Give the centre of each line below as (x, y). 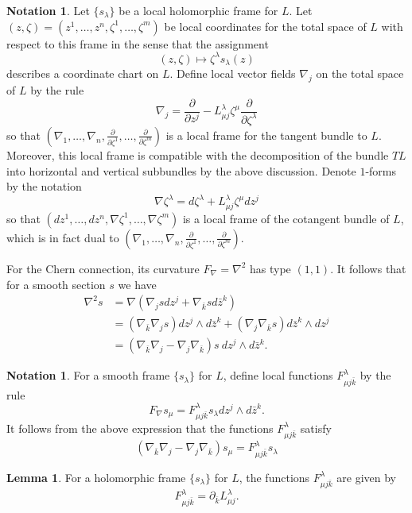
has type (270, 268)
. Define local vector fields (233, 73)
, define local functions (278, 375)
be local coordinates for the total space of (265, 26)
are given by (366, 477)
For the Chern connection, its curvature (103, 268)
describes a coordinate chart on (83, 73)
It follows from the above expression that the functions (140, 428)
